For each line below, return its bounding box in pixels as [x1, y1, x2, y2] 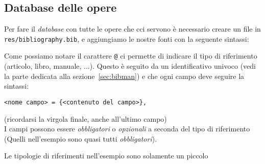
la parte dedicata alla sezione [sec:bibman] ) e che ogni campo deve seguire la [4, 70, 245, 81]
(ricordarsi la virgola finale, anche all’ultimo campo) [4, 113, 167, 124]
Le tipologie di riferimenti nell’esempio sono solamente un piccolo [4, 150, 208, 161]
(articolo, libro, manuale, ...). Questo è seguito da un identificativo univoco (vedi [4, 61, 256, 71]
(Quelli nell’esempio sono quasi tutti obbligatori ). [4, 133, 157, 144]
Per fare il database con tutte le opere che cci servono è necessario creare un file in [4, 23, 261, 34]
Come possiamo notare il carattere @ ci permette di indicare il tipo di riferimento [4, 50, 257, 61]
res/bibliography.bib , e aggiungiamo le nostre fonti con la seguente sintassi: [4, 33, 249, 44]
